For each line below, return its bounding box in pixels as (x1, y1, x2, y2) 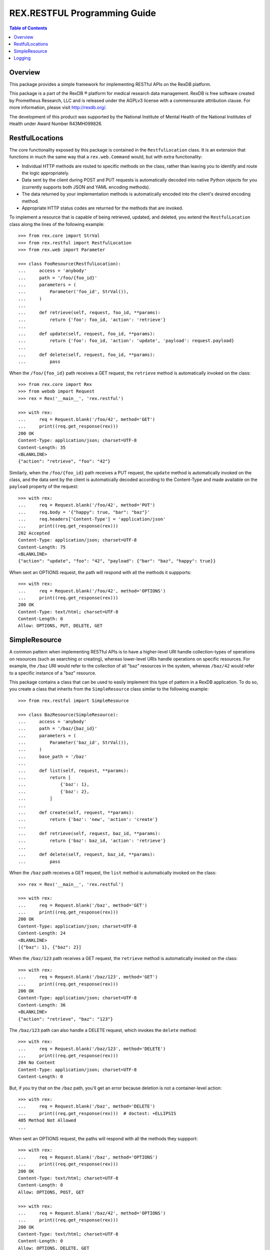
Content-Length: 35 (18, 444, 66, 450)
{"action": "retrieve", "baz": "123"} (18, 1016, 113, 1022)
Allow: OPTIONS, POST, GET (18, 1189, 84, 1195)
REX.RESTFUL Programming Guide (9, 7, 156, 18)
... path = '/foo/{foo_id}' (18, 275, 97, 280)
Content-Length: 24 (18, 930, 66, 936)
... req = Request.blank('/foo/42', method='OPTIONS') (18, 588, 166, 593)
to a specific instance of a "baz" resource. (9, 670, 96, 676)
